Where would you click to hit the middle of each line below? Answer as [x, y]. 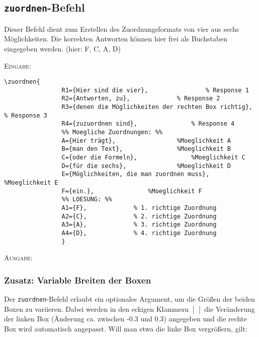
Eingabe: [18, 65]
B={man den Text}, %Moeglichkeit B [146, 149]
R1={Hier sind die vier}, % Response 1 [155, 90]
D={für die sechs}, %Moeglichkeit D [146, 166]
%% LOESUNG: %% [87, 200]
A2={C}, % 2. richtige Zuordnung [139, 216]
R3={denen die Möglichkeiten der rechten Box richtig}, [157, 107]
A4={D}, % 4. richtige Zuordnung [139, 233]
